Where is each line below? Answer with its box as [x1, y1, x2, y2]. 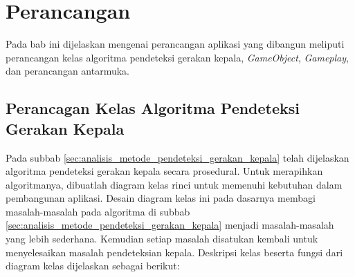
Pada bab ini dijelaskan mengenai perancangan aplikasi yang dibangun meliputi [6, 37, 345, 51]
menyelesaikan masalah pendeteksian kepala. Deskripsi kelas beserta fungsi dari [6, 245, 343, 259]
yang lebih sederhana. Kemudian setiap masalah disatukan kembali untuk [6, 231, 318, 246]
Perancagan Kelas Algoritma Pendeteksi [6, 97, 300, 119]
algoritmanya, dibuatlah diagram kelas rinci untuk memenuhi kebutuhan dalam [6, 177, 343, 191]
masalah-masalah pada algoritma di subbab [6, 204, 190, 218]
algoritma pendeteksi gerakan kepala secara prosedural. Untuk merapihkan [6, 164, 323, 178]
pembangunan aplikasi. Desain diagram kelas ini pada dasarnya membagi [6, 191, 316, 205]
